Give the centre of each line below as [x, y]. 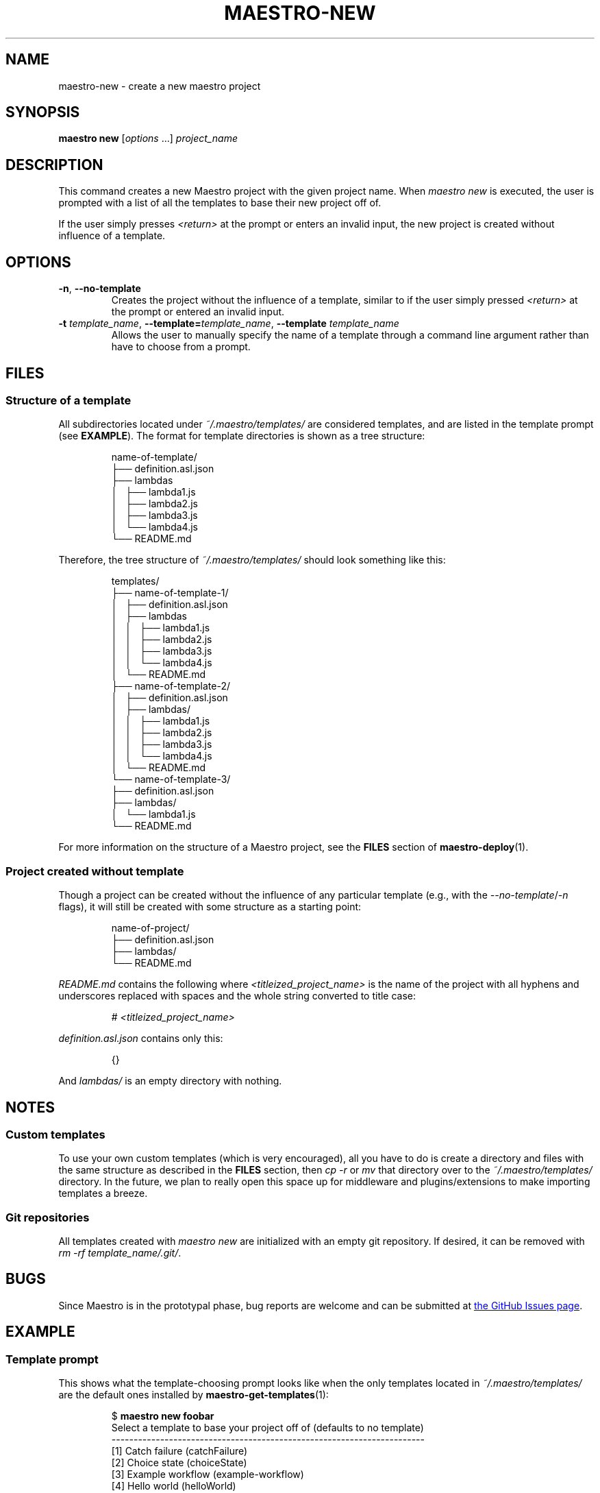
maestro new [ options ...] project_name [148, 138]
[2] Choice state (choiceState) [179, 1463]
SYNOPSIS [43, 112]
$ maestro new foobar [163, 1416]
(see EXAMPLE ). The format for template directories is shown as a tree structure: [242, 436]
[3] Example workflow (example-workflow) [208, 1474]
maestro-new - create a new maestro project [160, 86]
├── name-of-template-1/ [170, 593]
